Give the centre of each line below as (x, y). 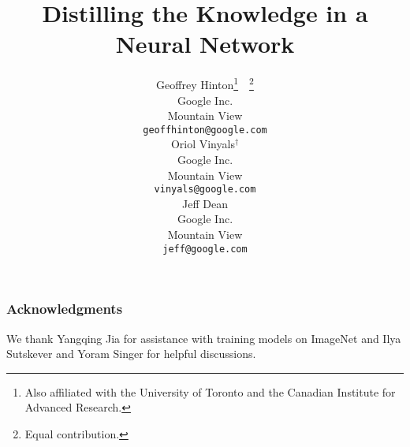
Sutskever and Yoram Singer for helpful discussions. (131, 354)
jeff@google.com (205, 249)
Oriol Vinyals (203, 144)
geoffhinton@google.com (205, 130)
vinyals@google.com (205, 190)
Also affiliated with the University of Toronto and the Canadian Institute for (210, 391)
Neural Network (205, 44)
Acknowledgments (65, 309)
